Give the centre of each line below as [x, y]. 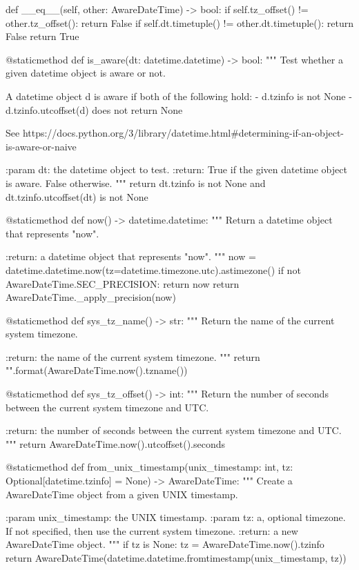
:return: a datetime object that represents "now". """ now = [131, 256]
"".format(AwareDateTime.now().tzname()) [97, 370]
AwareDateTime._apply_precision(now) [91, 297]
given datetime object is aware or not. [86, 73]
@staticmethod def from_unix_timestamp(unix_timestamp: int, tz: [149, 467]
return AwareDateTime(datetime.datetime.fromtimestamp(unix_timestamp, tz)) [176, 558]
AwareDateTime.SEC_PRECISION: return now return [123, 283]
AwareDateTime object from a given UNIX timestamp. [122, 494]
